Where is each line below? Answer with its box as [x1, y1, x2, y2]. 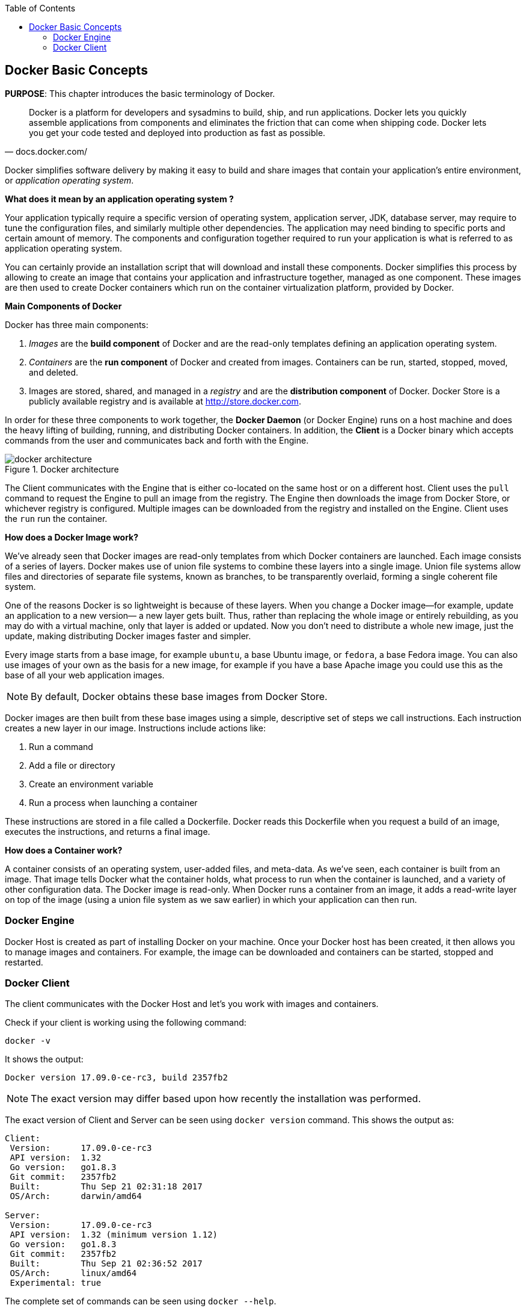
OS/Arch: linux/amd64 [10, 1268, 137, 1278]
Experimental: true [10, 1278, 102, 1288]
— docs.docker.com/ [5, 146, 87, 157]
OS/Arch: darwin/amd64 [10, 1191, 142, 1201]
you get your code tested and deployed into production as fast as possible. [29, 127, 326, 138]
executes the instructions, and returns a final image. [5, 826, 210, 837]
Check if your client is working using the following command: [5, 1017, 246, 1028]
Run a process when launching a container [29, 797, 198, 808]
